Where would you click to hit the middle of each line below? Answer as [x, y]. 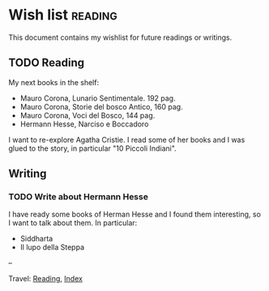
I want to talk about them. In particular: [73, 223]
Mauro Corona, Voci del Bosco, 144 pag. [88, 115]
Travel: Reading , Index [46, 279]
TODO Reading [47, 63]
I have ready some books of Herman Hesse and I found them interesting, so [135, 214]
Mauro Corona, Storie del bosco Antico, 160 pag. [102, 106]
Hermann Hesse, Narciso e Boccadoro [84, 124]
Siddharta [36, 239]
